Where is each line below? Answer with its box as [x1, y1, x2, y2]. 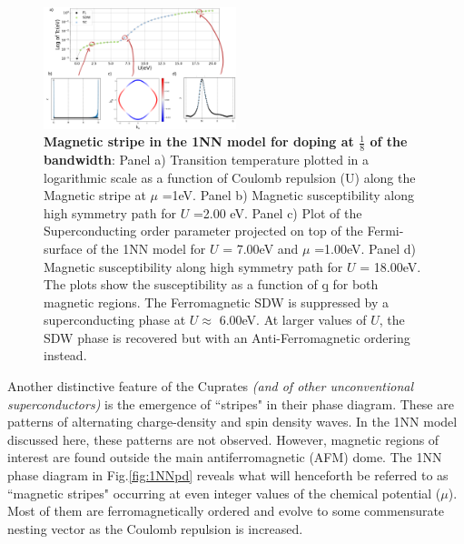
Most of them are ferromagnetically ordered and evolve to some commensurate [7, 501, 445, 520]
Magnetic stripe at [44, 186, 146, 205]
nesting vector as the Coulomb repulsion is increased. [7, 519, 303, 538]
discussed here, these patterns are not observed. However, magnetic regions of [7, 429, 439, 448]
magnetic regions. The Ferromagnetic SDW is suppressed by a [44, 292, 390, 311]
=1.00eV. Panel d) [314, 238, 416, 257]
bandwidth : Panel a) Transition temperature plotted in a [44, 149, 370, 168]
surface [44, 238, 83, 257]
